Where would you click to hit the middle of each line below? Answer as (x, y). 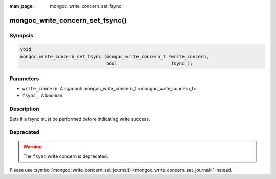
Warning (32, 147)
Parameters (24, 78)
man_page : (22, 6)
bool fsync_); (150, 63)
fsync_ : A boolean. (43, 96)
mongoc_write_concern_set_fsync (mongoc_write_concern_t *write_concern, (114, 56)
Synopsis (21, 35)
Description (24, 109)
